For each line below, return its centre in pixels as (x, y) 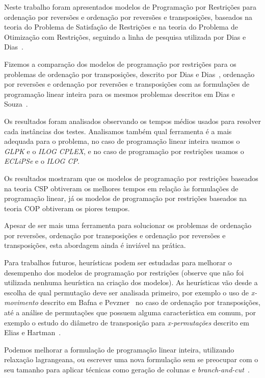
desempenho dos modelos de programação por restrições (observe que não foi (124, 272)
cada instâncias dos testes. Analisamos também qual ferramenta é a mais (118, 131)
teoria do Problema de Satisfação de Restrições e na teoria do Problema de (121, 27)
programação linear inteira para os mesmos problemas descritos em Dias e (120, 94)
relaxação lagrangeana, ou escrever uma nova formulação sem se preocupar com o (131, 359)
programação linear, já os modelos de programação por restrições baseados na (125, 198)
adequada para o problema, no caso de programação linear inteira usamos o (122, 141)
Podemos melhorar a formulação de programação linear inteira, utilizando (119, 349)
